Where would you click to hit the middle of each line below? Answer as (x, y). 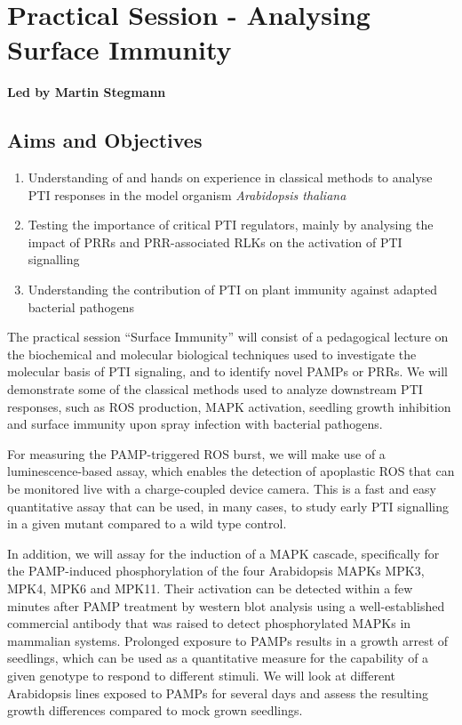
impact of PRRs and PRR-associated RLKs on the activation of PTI (215, 242)
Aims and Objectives (105, 140)
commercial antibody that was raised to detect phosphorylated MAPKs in (209, 623)
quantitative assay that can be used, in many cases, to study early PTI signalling (228, 506)
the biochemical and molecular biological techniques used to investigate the (212, 354)
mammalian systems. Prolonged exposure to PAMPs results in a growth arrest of (228, 640)
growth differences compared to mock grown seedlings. (155, 710)
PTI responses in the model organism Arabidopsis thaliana (187, 194)
